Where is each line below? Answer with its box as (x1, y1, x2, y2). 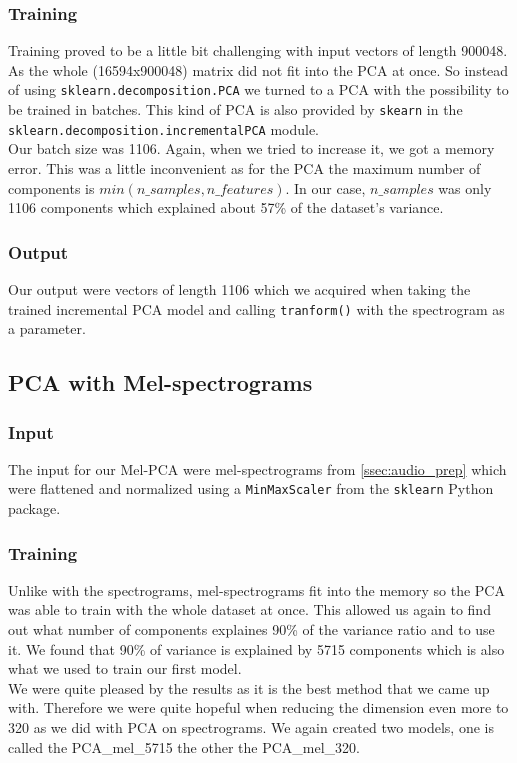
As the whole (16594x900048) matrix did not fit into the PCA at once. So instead (8, 59, 509, 80)
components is (8, 177, 95, 198)
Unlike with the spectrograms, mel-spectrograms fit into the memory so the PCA (8, 579, 505, 600)
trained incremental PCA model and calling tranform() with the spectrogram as (8, 298, 505, 319)
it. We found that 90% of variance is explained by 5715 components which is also (8, 638, 505, 659)
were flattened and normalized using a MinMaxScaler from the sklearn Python (8, 478, 494, 499)
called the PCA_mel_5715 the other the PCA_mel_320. (8, 736, 360, 757)
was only (438, 177, 492, 198)
